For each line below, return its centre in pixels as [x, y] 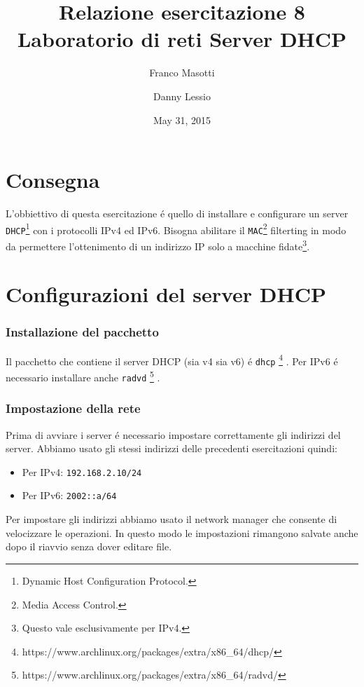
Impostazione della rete [73, 408]
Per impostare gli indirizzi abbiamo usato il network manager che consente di [171, 519]
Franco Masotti [182, 73]
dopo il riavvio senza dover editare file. [89, 546]
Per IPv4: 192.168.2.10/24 [82, 471]
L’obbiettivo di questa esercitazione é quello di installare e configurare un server [177, 213]
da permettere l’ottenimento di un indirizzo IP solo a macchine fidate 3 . [158, 245]
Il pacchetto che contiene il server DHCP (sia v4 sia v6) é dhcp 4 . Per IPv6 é [172, 360]
